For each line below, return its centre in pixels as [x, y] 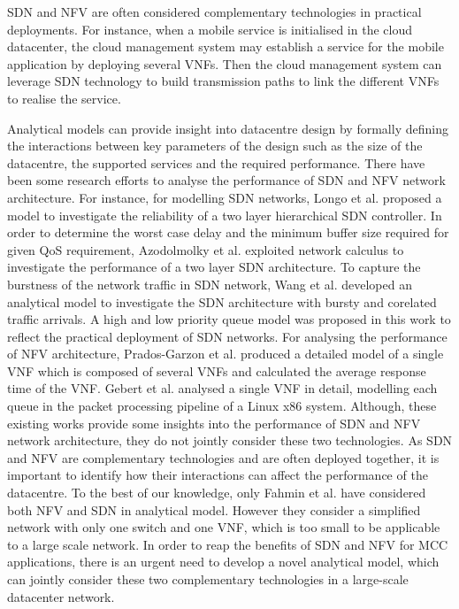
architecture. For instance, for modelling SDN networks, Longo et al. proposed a [225, 197]
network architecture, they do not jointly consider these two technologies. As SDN [230, 440]
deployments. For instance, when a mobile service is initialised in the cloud [210, 29]
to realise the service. [64, 98]
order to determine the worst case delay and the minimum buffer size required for [228, 232]
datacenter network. [61, 596]
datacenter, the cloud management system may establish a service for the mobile [226, 46]
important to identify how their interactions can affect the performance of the [218, 475]
